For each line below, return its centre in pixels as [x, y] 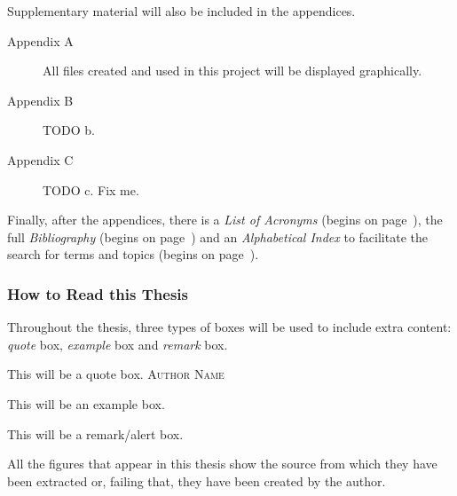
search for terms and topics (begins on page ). [133, 254]
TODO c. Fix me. [91, 189]
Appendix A [40, 40]
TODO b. [69, 130]
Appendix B [40, 100]
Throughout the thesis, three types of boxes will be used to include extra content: [229, 327]
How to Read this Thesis [98, 293]
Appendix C [40, 159]
